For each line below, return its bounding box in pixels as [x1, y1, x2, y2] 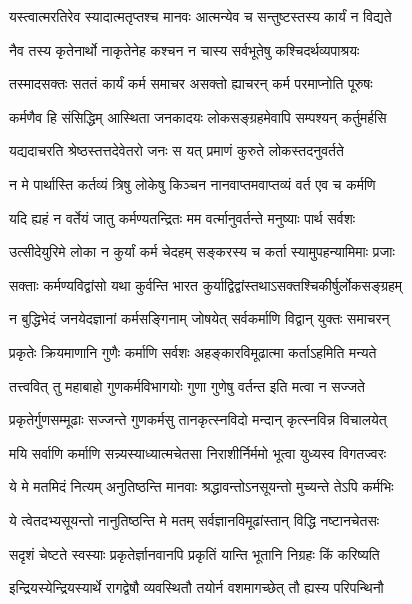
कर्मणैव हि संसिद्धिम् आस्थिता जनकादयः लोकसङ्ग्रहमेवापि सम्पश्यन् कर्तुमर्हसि [9, 106, 387, 127]
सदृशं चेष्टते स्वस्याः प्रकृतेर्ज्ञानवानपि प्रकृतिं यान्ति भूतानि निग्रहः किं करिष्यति [9, 543, 380, 564]
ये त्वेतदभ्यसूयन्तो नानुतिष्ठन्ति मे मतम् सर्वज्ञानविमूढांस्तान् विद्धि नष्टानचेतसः [9, 509, 380, 530]
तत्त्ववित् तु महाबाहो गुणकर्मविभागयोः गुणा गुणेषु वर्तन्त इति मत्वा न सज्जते [9, 375, 365, 396]
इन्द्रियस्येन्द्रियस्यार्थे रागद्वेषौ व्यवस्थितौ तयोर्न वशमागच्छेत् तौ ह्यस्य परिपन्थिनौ [9, 577, 384, 598]
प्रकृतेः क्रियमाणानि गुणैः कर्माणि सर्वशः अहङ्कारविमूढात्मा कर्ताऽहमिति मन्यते [9, 341, 377, 362]
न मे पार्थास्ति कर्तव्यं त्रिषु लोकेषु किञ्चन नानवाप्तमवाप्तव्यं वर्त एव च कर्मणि [9, 173, 376, 194]
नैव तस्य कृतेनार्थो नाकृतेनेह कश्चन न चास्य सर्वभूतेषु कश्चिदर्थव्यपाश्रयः [9, 39, 360, 60]
